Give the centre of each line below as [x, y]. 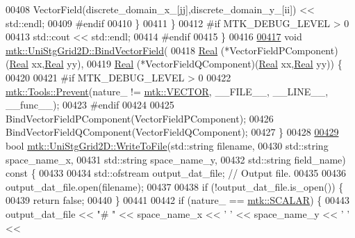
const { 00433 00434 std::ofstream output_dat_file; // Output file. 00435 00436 [176, 173]
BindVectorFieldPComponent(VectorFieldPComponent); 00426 [140, 118]
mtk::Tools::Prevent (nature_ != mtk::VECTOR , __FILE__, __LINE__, [167, 91]
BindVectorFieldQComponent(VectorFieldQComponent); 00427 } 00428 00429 [172, 132]
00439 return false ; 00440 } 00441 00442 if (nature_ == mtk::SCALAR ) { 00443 [177, 200]
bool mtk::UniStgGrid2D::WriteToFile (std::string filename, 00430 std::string [167, 145]
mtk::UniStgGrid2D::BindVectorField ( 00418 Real [112, 50]
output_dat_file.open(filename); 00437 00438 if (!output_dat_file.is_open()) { [175, 186]
